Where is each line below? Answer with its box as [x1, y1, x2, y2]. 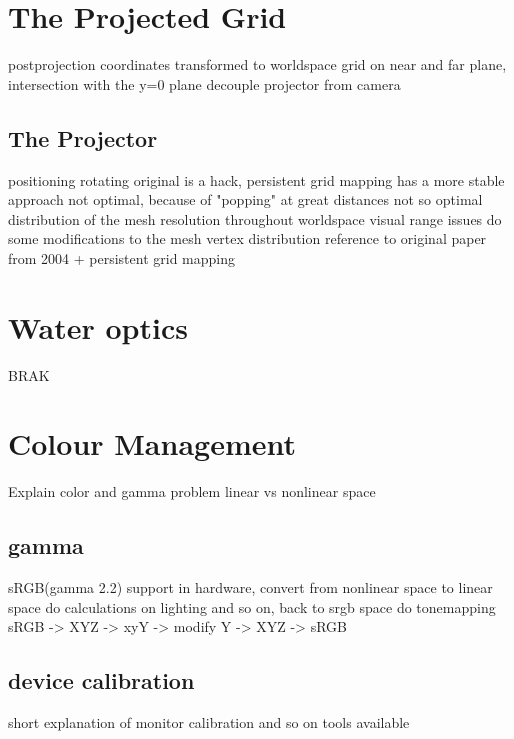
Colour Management [8, 423, 297, 464]
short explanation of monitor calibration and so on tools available [8, 712, 410, 733]
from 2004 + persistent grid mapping [8, 247, 236, 268]
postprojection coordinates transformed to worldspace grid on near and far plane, [8, 54, 507, 75]
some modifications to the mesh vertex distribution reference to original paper [8, 228, 487, 249]
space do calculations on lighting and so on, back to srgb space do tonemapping [8, 596, 496, 617]
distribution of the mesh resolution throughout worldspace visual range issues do [8, 208, 502, 229]
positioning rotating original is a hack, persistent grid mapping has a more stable [8, 169, 505, 190]
